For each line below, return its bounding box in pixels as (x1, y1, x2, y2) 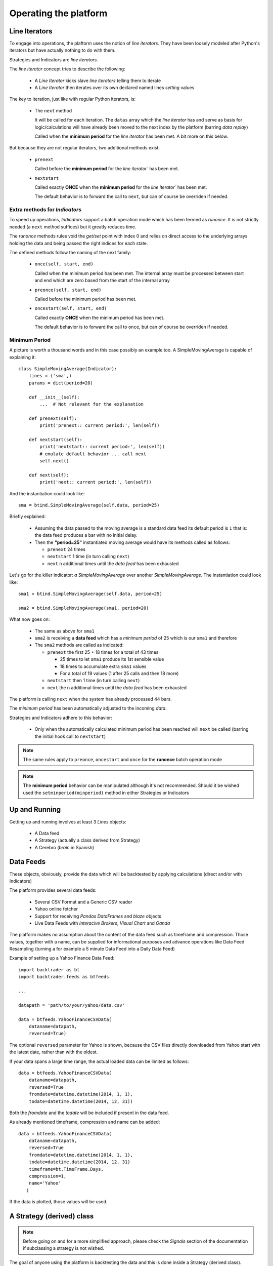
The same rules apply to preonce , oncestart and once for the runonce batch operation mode (23, 757, 222, 763)
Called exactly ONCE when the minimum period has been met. (34, 314, 165, 321)
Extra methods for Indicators (9, 206, 82, 213)
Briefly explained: (9, 513, 46, 520)
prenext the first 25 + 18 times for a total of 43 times (47, 649, 159, 655)
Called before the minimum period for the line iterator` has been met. (34, 166, 179, 172)
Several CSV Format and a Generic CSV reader (34, 899, 132, 905)
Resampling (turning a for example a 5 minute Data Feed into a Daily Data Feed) (9, 946, 175, 952)
